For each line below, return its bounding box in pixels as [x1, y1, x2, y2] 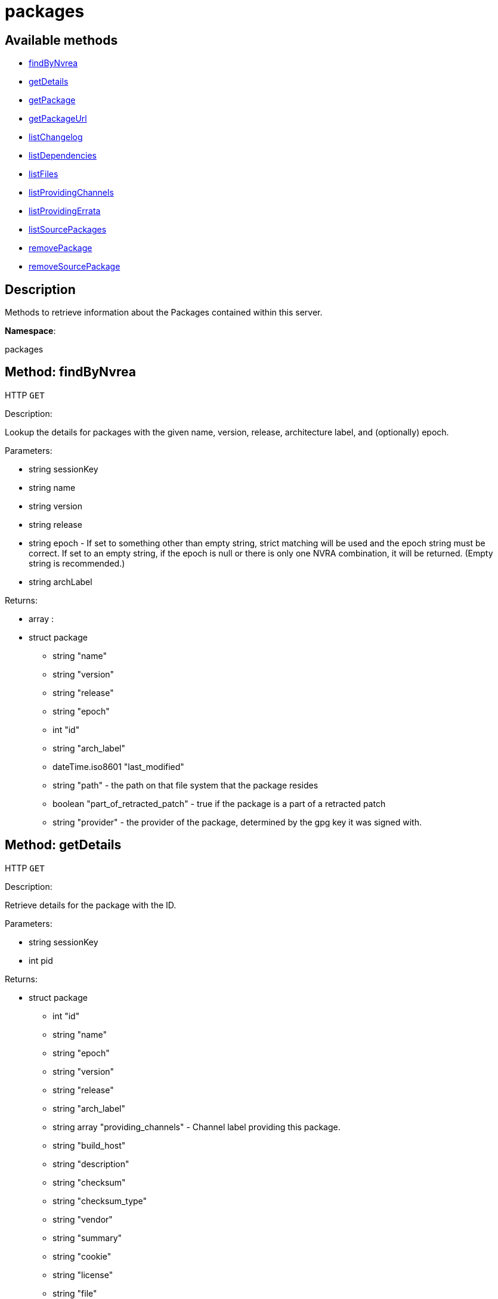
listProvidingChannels [29, 187, 114, 198]
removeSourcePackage [29, 261, 120, 272]
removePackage [29, 243, 92, 253]
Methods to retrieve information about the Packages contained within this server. [5, 307, 323, 318]
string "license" [52, 1269, 113, 1280]
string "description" [52, 1158, 129, 1169]
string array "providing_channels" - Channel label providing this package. [52, 1121, 341, 1132]
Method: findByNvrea [5, 364, 136, 380]
